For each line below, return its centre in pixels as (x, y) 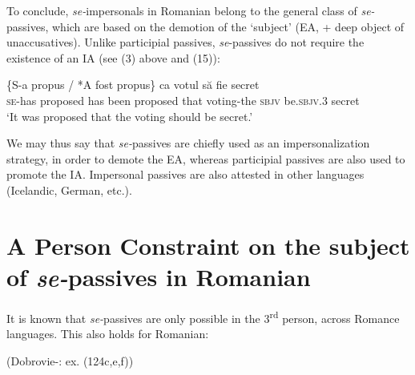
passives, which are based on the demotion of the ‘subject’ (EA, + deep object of (205, 26)
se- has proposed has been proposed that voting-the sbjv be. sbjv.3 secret (183, 100)
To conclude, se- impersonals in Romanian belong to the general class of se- (191, 10)
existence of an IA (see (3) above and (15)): (113, 57)
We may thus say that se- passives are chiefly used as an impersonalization (188, 143)
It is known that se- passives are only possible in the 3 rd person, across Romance (203, 317)
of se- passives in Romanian (159, 276)
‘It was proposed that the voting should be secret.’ (130, 116)
